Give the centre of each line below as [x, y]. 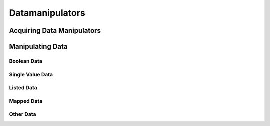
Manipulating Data [38, 47]
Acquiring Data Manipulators [55, 31]
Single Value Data [31, 74]
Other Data [23, 114]
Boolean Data [26, 61]
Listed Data [23, 88]
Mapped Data [26, 101]
